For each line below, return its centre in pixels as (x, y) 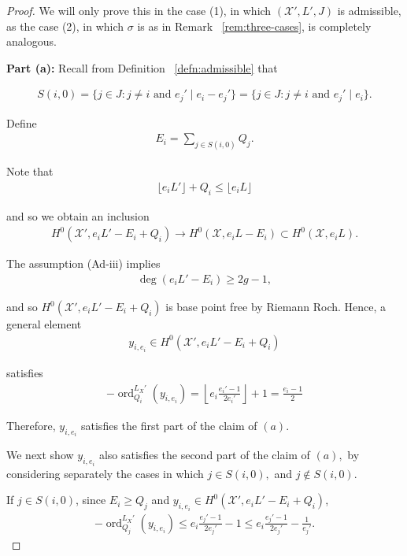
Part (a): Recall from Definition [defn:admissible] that (142, 67)
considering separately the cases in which (105, 473)
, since (91, 500)
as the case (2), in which (65, 26)
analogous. (31, 41)
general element (44, 324)
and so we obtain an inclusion (78, 215)
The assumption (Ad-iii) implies (83, 263)
